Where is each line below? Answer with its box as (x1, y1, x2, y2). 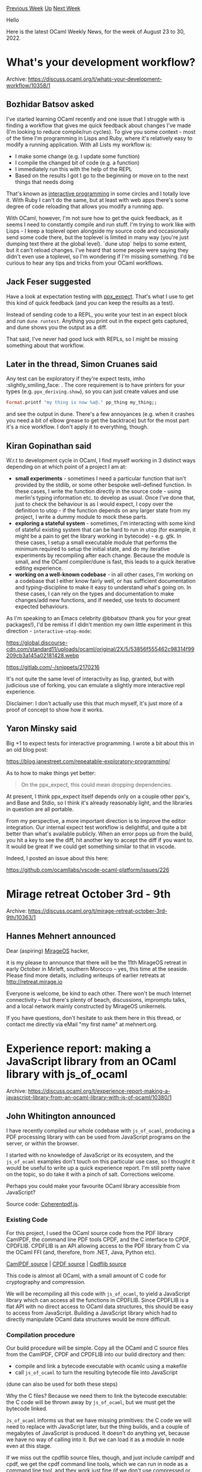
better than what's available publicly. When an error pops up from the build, (6, 830, 194, 837)
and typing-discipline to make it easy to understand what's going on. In (14, 583, 192, 591)
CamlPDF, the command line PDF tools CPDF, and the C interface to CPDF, (6, 1236, 191, 1243)
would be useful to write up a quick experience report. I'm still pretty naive (6, 1165, 191, 1172)
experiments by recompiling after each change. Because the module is (14, 552, 191, 559)
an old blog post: (6, 746, 48, 753)
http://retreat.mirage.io (6, 978, 63, 985)
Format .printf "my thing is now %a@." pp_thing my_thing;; (6, 400, 158, 406)
